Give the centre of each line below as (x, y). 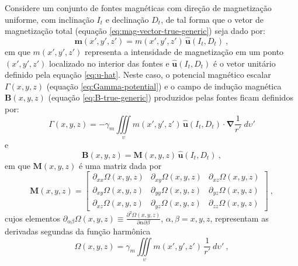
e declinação (127, 19)
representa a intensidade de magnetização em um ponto (184, 51)
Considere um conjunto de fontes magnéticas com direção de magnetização (138, 8)
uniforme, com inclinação (49, 19)
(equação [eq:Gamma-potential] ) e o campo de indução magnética (164, 86)
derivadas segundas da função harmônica (78, 231)
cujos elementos (33, 218)
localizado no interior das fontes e (109, 63)
